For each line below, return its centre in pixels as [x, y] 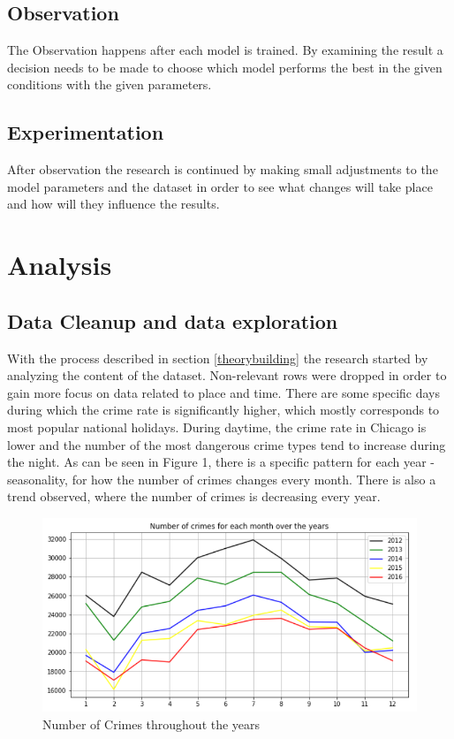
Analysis [60, 265]
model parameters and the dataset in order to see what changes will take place [220, 186]
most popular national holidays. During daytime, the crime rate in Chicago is [217, 427]
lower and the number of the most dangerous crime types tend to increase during [227, 444]
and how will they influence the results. [113, 204]
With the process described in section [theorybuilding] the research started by [218, 358]
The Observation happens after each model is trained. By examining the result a [225, 50]
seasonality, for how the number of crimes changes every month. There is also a [222, 479]
